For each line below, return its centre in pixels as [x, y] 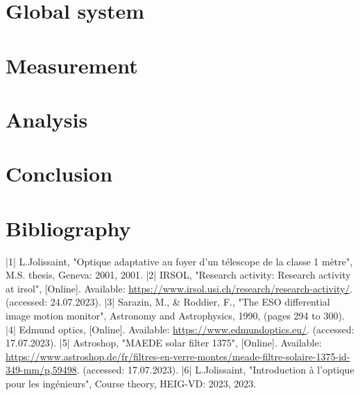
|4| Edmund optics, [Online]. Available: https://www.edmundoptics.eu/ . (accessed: [180, 329]
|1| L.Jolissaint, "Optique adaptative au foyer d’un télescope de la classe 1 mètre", [179, 261]
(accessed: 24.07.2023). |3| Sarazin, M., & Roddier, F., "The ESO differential [168, 302]
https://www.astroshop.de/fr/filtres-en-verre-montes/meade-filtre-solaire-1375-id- [178, 356]
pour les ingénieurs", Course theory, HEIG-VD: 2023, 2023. [131, 383]
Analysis [47, 119]
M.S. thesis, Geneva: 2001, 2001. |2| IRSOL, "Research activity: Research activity [178, 275]
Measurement [72, 65]
